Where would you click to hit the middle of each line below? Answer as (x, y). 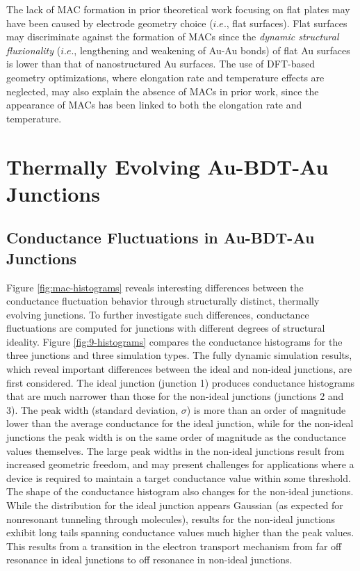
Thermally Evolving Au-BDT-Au (167, 166)
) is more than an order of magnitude (266, 409)
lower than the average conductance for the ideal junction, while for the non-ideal (180, 423)
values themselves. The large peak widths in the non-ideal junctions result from (175, 450)
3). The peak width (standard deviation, (92, 409)
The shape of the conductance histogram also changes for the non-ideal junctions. (180, 491)
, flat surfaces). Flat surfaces (287, 23)
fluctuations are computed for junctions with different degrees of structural (166, 328)
